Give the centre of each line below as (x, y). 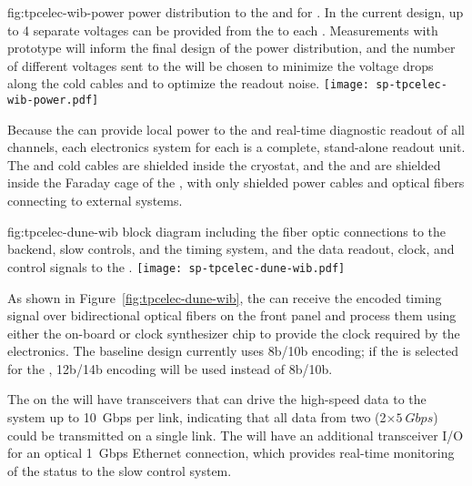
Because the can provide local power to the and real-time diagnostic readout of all (236, 129)
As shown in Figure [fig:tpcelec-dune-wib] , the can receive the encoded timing (225, 297)
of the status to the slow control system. (120, 470)
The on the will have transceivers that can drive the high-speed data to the (217, 399)
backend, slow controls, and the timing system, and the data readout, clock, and (231, 249)
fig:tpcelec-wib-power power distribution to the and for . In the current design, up (236, 12)
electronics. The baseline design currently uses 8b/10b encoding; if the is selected (233, 351)
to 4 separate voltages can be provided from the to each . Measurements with (223, 30)
